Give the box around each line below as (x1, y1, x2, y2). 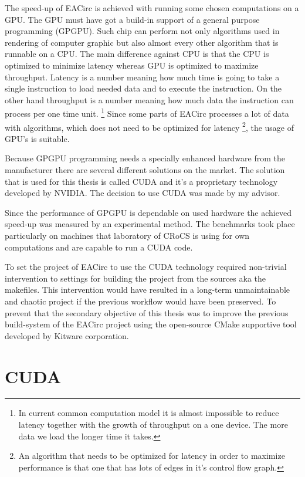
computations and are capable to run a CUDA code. (5, 241, 193, 253)
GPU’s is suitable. (5, 132, 70, 144)
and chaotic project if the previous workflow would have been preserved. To (5, 295, 276, 307)
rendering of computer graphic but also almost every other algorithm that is (5, 36, 279, 48)
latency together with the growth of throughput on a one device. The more (18, 418, 288, 431)
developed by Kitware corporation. (5, 329, 129, 341)
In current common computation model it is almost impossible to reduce (18, 407, 279, 419)
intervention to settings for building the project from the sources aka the (5, 272, 266, 284)
